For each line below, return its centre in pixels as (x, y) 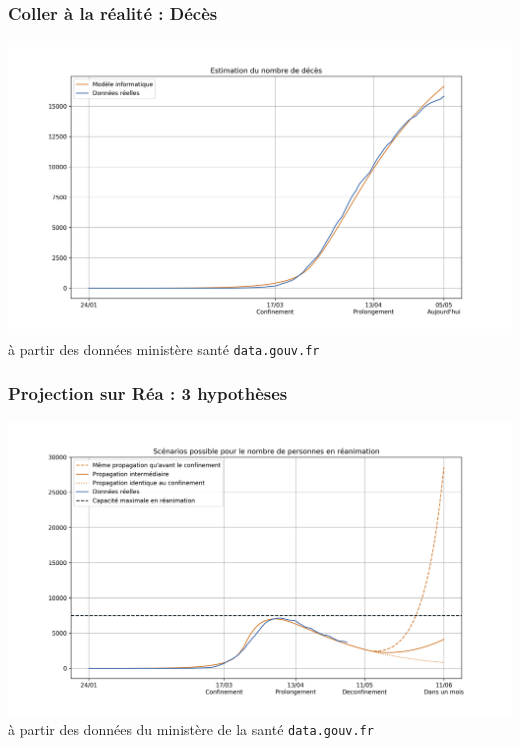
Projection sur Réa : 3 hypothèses (148, 393)
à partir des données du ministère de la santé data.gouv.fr (191, 728)
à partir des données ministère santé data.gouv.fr (164, 348)
